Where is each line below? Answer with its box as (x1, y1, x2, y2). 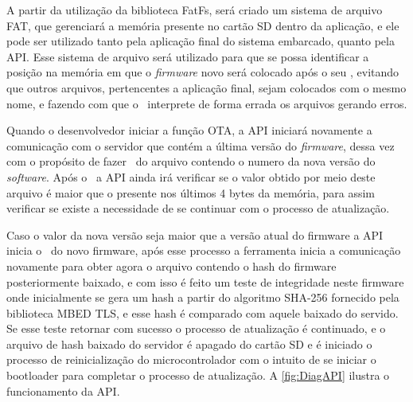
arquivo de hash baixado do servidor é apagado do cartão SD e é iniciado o (6, 335, 372, 352)
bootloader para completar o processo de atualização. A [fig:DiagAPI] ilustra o (6, 367, 390, 384)
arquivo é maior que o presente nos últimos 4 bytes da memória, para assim (6, 184, 375, 201)
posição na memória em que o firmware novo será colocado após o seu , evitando (6, 64, 399, 80)
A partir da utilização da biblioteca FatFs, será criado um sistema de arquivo (6, 2, 383, 18)
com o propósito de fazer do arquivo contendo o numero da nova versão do (6, 153, 376, 170)
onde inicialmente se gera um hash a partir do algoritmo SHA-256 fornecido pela (6, 289, 399, 306)
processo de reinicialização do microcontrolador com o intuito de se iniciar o (6, 351, 376, 368)
